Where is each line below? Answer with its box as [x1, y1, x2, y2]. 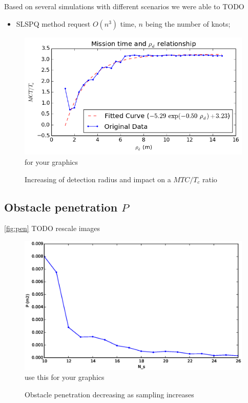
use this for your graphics [25, 372, 105, 382]
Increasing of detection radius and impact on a [25, 174, 171, 184]
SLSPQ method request [16, 18, 91, 29]
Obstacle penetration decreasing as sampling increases [25, 389, 194, 399]
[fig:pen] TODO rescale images [4, 223, 100, 234]
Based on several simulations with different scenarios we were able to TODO [4, 1, 244, 11]
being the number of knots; [145, 18, 231, 29]
